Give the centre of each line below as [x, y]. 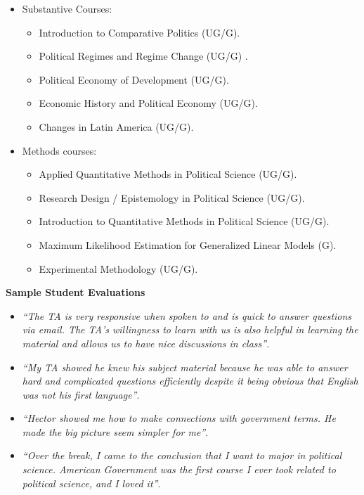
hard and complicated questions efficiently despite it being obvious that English [190, 381]
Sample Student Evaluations [76, 292]
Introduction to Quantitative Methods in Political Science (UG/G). [184, 221]
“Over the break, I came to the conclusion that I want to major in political [182, 455]
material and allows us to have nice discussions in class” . [146, 343]
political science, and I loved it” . [91, 483]
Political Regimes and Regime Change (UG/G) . [143, 56]
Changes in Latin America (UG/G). [116, 126]
